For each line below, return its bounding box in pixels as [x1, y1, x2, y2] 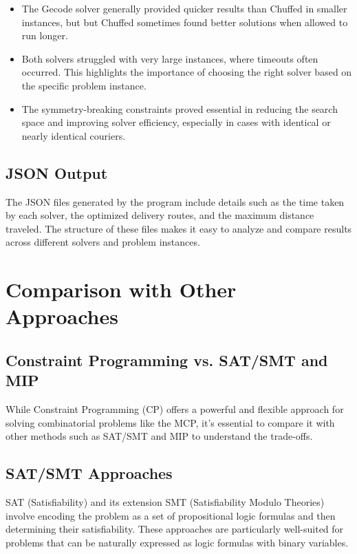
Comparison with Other [6, 275, 237, 303]
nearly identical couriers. [21, 128, 126, 142]
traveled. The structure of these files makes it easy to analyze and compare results [6, 221, 352, 235]
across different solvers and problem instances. [6, 235, 200, 249]
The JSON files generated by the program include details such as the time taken [6, 194, 345, 209]
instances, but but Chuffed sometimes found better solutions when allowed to [21, 14, 348, 29]
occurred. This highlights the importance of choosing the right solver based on [21, 65, 352, 79]
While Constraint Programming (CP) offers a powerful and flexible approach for [6, 402, 344, 416]
